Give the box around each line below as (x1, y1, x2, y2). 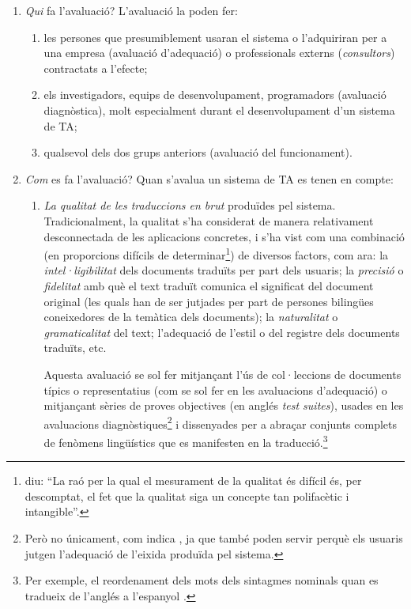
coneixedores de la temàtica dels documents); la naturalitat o (43, 308, 338, 325)
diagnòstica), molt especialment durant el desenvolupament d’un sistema (43, 101, 395, 118)
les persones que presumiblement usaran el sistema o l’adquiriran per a (43, 28, 387, 45)
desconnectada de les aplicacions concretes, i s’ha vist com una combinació (43, 228, 405, 244)
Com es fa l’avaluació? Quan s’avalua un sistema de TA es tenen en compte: (25, 170, 394, 187)
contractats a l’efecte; (43, 59, 148, 76)
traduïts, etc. (43, 339, 107, 356)
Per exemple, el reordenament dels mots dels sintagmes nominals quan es (25, 572, 379, 588)
